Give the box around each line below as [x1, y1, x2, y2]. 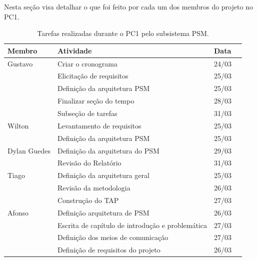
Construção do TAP [57, 194, 119, 205]
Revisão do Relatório [57, 157, 121, 168]
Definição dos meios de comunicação [57, 232, 168, 242]
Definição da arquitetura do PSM [57, 145, 159, 155]
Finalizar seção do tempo [57, 95, 134, 106]
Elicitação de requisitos [57, 70, 128, 81]
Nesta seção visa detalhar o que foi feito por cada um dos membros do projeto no [4, 1, 253, 11]
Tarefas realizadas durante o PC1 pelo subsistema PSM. [37, 28, 209, 38]
